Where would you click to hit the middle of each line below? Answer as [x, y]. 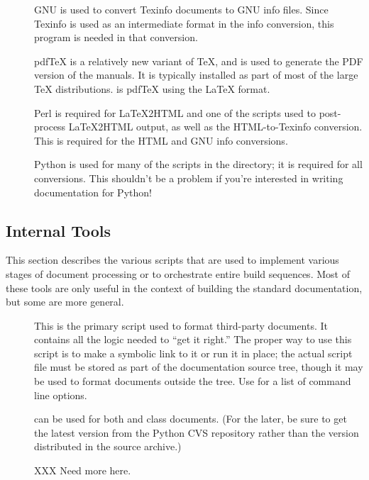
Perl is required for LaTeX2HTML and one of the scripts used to [175, 112]
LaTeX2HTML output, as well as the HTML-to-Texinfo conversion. [215, 127]
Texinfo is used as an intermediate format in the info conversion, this [184, 23]
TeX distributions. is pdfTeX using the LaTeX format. [152, 88]
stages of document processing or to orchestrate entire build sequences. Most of [178, 273]
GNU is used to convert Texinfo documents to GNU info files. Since [181, 9]
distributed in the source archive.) [108, 446]
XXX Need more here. [83, 470]
